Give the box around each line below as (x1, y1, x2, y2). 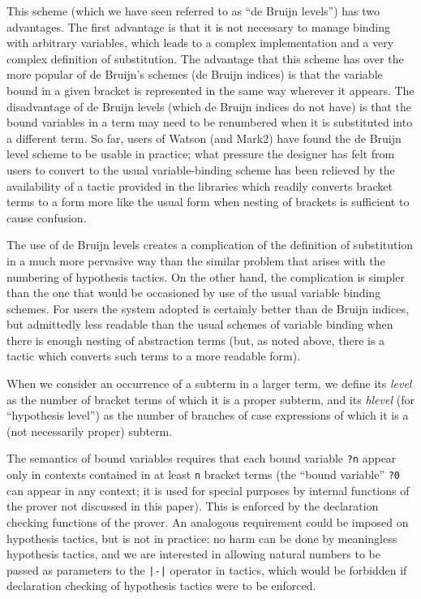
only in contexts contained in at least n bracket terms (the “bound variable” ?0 (6, 466, 401, 483)
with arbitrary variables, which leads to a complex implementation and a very (6, 34, 394, 51)
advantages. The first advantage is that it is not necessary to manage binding (6, 18, 391, 35)
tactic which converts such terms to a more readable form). (6, 347, 301, 364)
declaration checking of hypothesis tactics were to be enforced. (6, 577, 316, 594)
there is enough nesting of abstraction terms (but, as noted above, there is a (6, 331, 385, 348)
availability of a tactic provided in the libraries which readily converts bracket (6, 177, 393, 194)
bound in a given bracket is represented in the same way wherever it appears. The (6, 81, 415, 98)
